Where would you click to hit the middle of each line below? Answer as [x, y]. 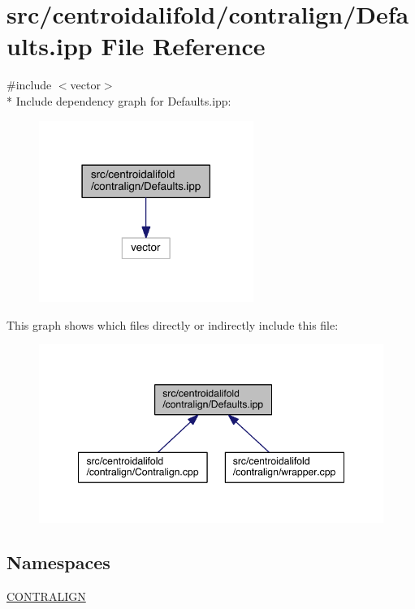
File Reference [183, 46]
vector [85, 85]
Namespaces [58, 561]
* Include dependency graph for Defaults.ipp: [119, 100]
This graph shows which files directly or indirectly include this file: [173, 324]
